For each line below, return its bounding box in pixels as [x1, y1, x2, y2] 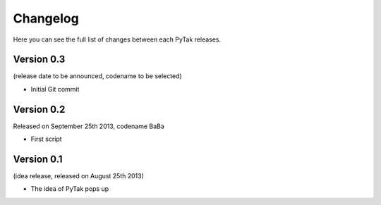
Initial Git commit [30, 85, 80, 93]
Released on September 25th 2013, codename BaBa [13, 122, 165, 130]
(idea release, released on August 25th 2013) [13, 172, 145, 180]
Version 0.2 [13, 103, 66, 116]
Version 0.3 [13, 54, 66, 66]
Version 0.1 [13, 153, 63, 165]
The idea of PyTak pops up [30, 185, 109, 193]
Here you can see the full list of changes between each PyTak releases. [13, 35, 222, 44]
